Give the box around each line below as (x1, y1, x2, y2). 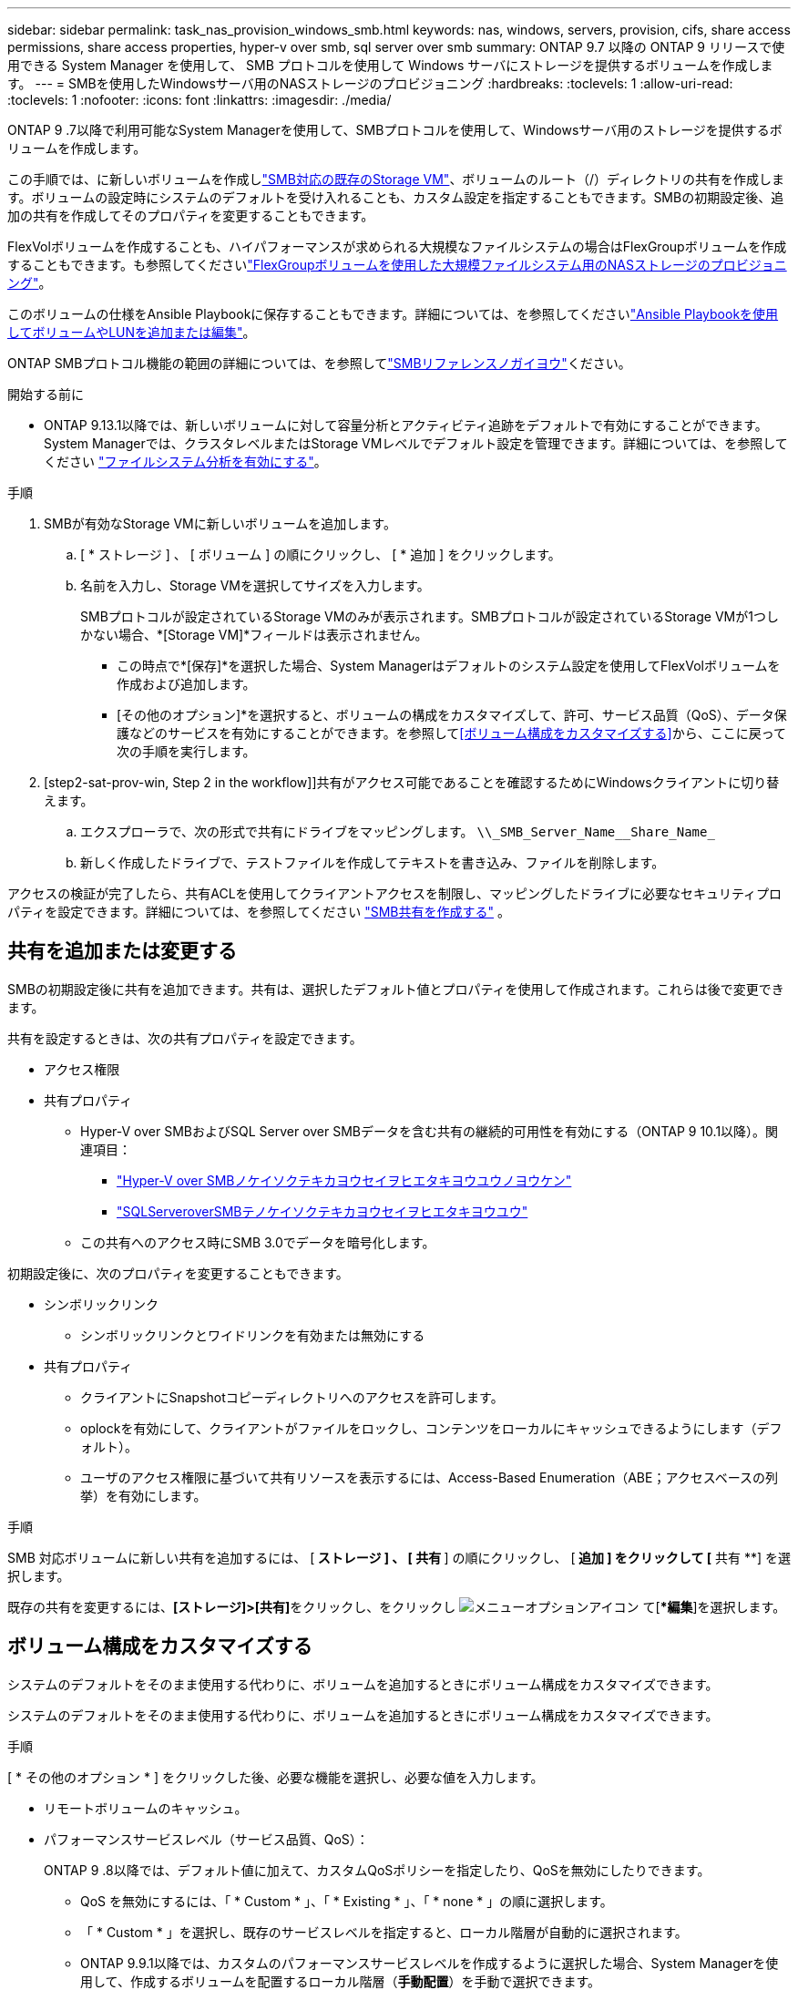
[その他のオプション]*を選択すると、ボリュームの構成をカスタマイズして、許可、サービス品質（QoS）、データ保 (117, 707, 787, 723)
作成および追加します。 (117, 676, 256, 692)
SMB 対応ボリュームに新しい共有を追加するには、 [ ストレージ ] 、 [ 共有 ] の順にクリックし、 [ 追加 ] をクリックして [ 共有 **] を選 (7, 1549, 791, 1565)
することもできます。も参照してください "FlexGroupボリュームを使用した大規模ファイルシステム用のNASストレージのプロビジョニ (7, 257, 787, 272)
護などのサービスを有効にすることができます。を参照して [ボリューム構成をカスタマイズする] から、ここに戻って (117, 725, 787, 741)
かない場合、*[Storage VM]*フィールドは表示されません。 (80, 627, 428, 642)
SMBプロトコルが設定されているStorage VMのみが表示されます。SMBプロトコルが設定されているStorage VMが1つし (80, 609, 779, 624)
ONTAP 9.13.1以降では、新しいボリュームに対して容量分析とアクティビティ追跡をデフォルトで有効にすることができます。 (44, 417, 768, 433)
